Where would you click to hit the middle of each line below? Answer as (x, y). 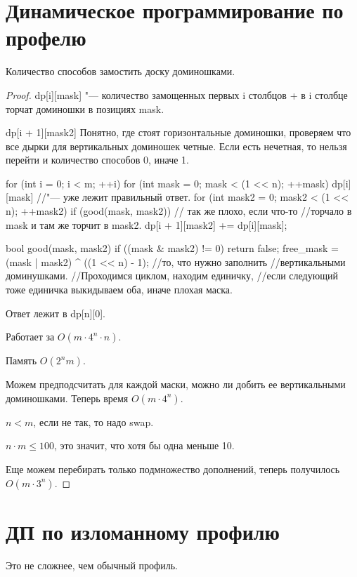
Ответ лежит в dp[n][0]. (56, 313)
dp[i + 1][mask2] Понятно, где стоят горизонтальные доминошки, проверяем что (178, 132)
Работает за (30, 337)
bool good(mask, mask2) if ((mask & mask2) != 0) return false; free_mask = (172, 248)
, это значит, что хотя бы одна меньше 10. (144, 445)
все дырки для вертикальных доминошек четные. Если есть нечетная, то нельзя (176, 146)
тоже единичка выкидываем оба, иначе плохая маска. (119, 290)
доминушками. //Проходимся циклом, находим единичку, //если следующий (172, 276)
